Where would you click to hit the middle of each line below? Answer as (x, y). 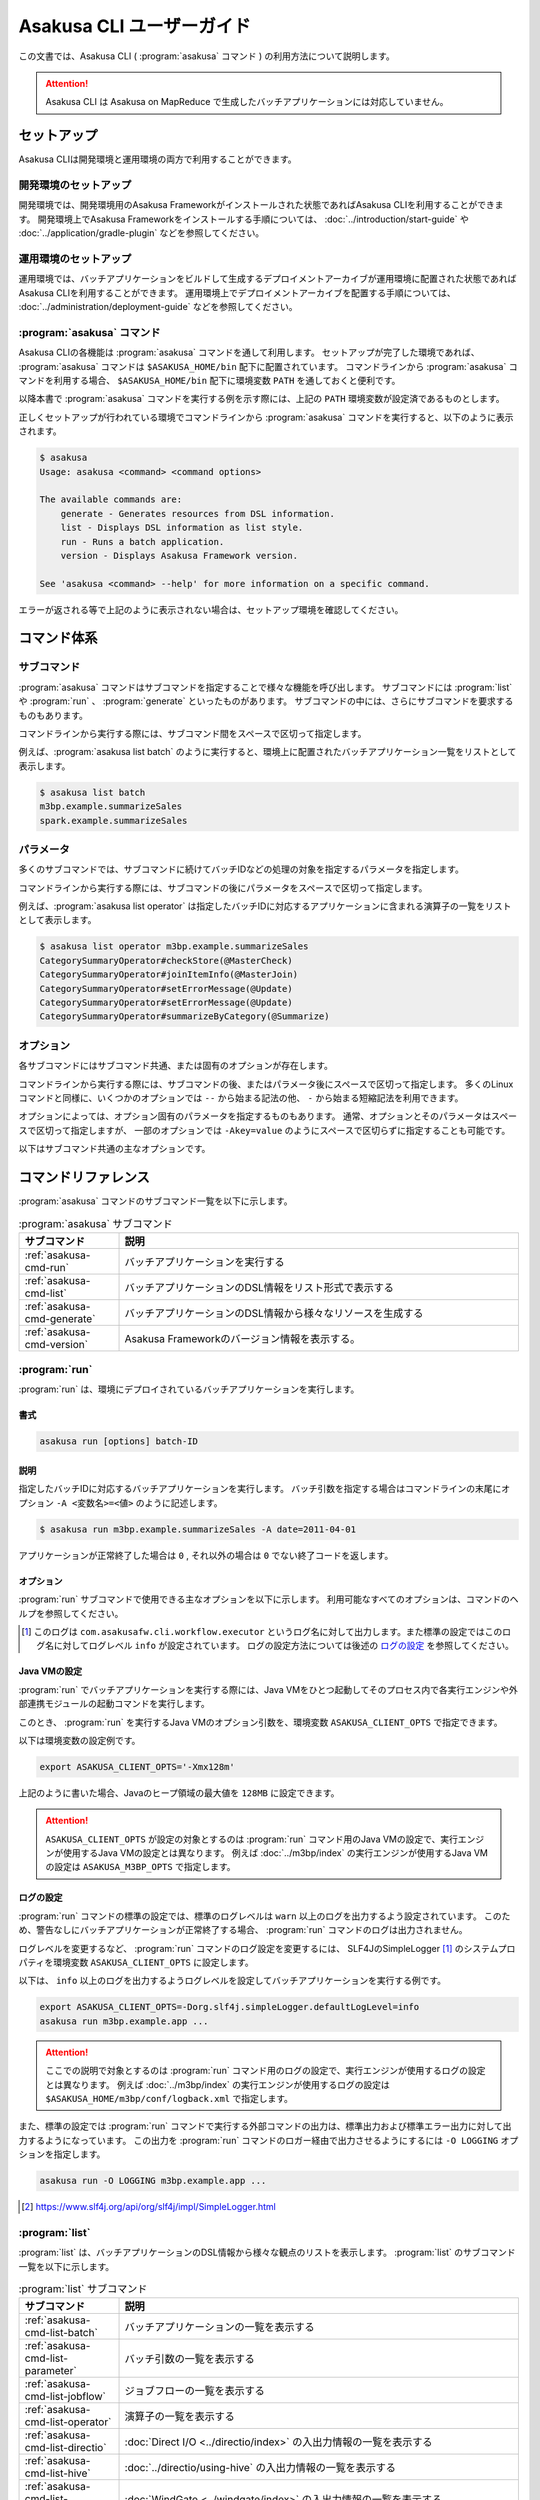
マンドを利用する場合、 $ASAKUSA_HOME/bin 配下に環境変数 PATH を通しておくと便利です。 (209, 380)
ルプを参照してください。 (71, 1613)
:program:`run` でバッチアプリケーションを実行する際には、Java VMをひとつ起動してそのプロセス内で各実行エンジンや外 (268, 1689)
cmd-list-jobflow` (65, 2397)
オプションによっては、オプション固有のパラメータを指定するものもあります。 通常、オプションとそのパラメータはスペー (267, 1116)
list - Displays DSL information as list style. (182, 528)
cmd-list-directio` (65, 2448)
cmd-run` (47, 1267)
